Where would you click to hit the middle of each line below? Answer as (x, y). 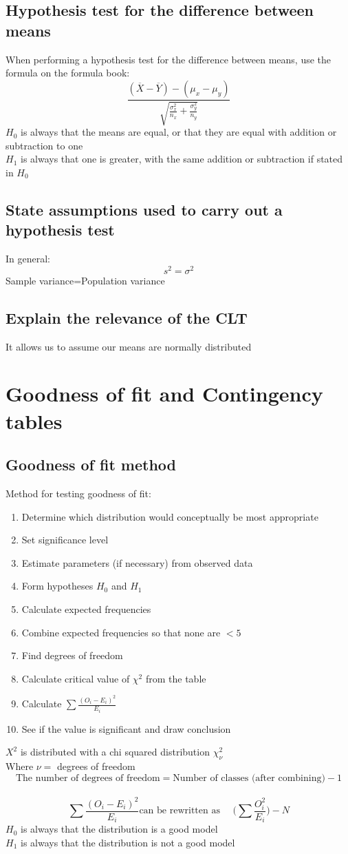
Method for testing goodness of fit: (78, 493)
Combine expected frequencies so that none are (121, 632)
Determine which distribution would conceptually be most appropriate (170, 516)
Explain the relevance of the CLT (127, 317)
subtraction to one (44, 145)
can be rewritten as (180, 811)
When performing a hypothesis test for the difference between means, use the (168, 59)
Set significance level (65, 540)
